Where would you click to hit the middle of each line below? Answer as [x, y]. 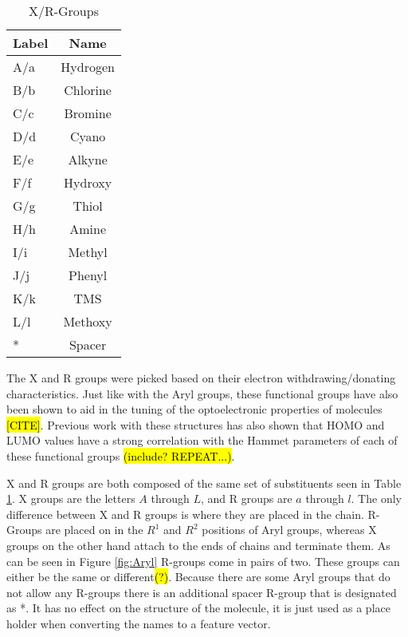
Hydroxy [88, 182]
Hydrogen [88, 67]
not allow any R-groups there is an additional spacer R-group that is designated [202, 592]
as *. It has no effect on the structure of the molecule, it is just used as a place [198, 608]
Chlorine [88, 90]
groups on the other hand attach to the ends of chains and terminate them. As [198, 545]
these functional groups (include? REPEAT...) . [121, 455]
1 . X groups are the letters [71, 499]
